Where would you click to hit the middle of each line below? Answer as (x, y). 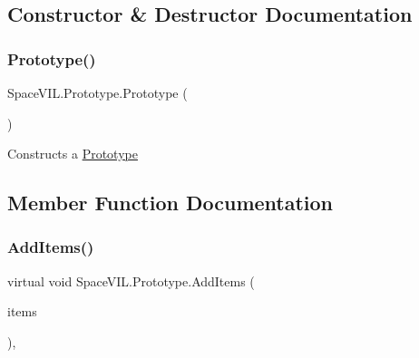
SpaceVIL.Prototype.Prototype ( (97, 92)
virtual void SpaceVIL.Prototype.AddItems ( (131, 281)
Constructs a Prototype (73, 154)
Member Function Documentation (171, 203)
